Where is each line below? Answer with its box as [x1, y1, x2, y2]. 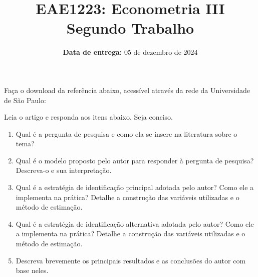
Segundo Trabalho [66, 18, 194, 38]
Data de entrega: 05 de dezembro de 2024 [63, 47, 198, 57]
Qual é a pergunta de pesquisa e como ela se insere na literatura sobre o [16, 128, 237, 139]
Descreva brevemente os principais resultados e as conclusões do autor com [16, 255, 246, 265]
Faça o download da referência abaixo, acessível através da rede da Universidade [4, 84, 250, 95]
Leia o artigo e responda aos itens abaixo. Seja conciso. [4, 112, 173, 122]
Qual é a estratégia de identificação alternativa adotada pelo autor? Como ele [16, 218, 254, 229]
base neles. [16, 265, 49, 275]
